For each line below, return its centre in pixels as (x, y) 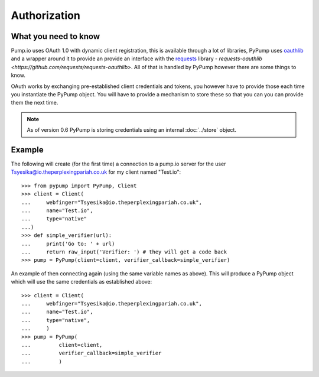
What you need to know (56, 36)
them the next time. (35, 103)
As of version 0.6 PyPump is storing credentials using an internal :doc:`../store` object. (131, 130)
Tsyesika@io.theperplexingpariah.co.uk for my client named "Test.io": (96, 172)
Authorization (46, 15)
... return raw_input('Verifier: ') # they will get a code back (124, 252)
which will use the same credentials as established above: (82, 282)
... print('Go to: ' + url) (68, 243)
